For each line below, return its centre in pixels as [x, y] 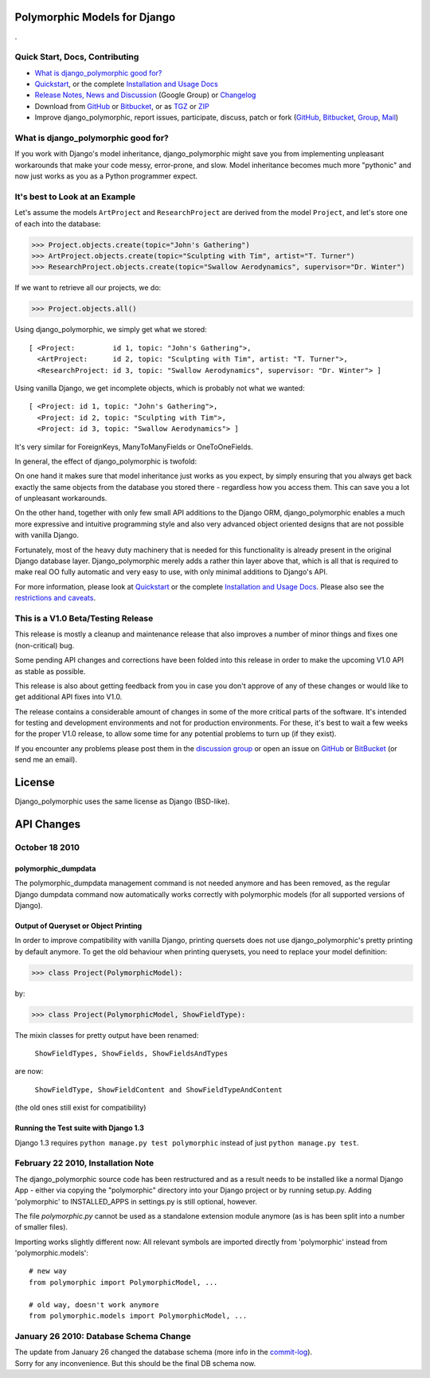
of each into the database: [58, 224]
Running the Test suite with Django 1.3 [80, 1128]
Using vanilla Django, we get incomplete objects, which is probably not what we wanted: [160, 388]
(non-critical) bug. [45, 645]
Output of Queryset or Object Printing [78, 926]
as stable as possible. [50, 671]
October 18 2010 [47, 847]
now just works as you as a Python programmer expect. [106, 176]
